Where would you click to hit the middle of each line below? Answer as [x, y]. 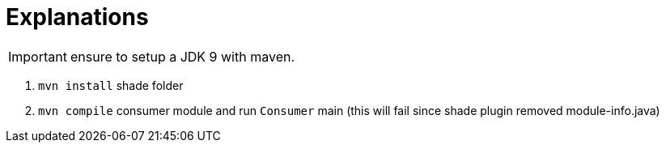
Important [38, 56]
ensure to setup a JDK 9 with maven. [182, 56]
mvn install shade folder [111, 85]
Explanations [77, 17]
